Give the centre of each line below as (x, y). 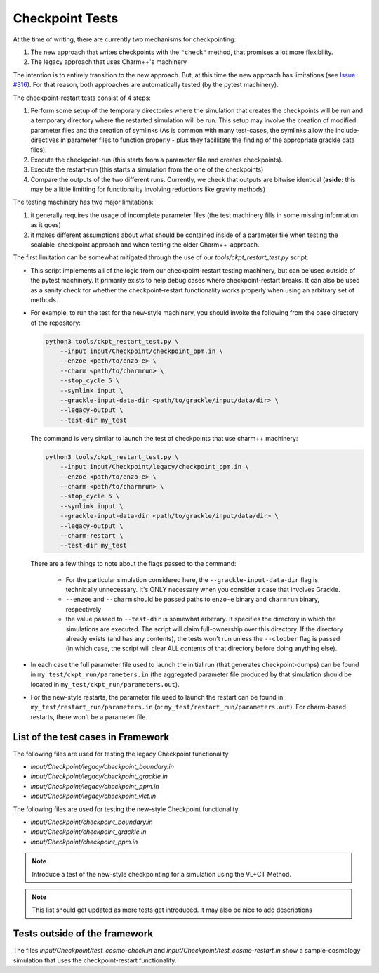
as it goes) (46, 225)
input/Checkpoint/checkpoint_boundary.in (92, 822)
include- (348, 130)
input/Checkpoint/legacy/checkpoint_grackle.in (99, 776)
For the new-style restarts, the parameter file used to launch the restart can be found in (157, 697)
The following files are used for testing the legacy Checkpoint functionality (121, 754)
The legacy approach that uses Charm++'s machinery (109, 62)
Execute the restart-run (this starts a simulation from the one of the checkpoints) (147, 169)
